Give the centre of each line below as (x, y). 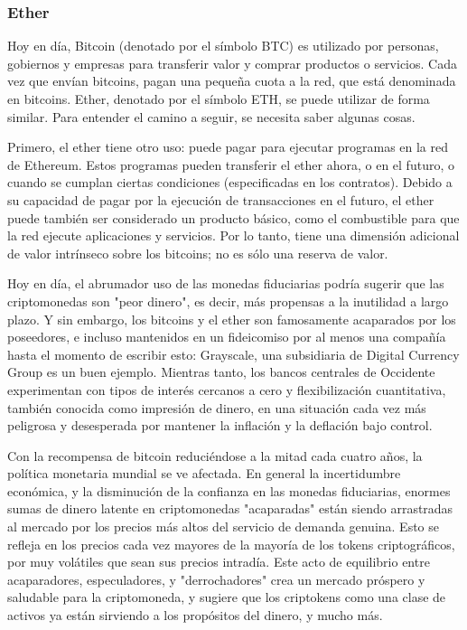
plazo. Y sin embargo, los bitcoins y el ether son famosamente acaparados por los (232, 319)
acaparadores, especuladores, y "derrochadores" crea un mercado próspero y (216, 579)
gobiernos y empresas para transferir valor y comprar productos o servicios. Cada (232, 63)
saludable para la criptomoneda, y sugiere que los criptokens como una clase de (227, 597)
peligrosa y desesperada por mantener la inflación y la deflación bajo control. (220, 425)
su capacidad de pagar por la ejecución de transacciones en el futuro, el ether (221, 199)
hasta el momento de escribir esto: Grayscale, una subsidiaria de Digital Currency (233, 354)
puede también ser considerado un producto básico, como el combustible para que (233, 217)
